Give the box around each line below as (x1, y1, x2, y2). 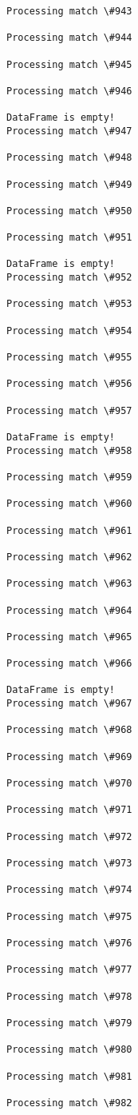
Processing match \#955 (6, 352, 132, 364)
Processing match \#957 (6, 404, 132, 416)
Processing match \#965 (6, 631, 132, 643)
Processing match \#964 (6, 604, 132, 616)
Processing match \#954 (6, 325, 132, 336)
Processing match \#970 (6, 778, 132, 790)
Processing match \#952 (6, 272, 132, 284)
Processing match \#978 (6, 990, 132, 1002)
